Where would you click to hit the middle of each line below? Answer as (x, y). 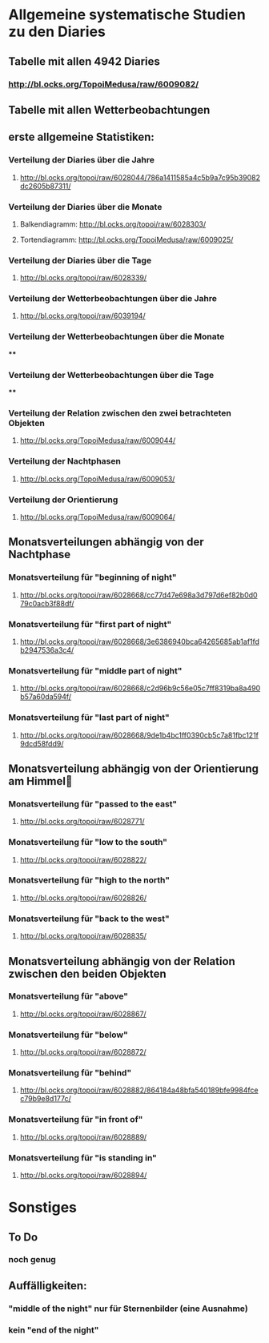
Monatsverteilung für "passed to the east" (93, 804)
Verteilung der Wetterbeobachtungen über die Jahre (113, 299)
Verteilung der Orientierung (63, 500)
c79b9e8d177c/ (46, 1099)
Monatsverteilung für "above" (68, 996)
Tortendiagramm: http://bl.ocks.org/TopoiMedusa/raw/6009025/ (126, 239)
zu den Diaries (57, 32)
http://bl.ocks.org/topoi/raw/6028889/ (83, 1137)
